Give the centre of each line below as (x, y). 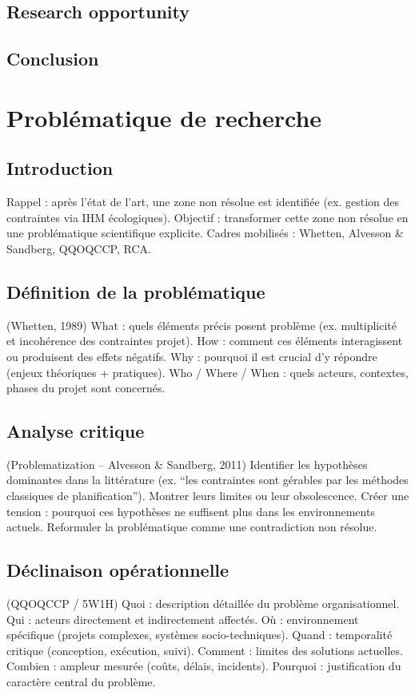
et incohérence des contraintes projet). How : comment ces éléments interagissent (205, 341)
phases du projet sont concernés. (86, 388)
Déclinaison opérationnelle (118, 570)
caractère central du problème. (81, 682)
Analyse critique (76, 431)
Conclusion (53, 59)
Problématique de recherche (164, 117)
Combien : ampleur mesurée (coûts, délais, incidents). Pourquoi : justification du (204, 666)
